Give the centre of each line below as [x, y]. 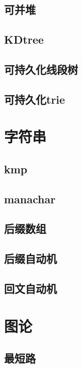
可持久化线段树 [41, 69]
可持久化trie [35, 99]
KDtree [24, 39]
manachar [30, 198]
